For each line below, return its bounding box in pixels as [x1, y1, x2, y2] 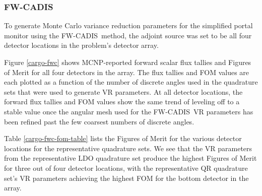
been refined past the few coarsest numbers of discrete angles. [4, 116, 194, 126]
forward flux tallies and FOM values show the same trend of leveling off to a [4, 96, 240, 107]
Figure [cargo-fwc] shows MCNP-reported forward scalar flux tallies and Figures [4, 57, 251, 67]
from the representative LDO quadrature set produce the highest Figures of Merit [4, 153, 257, 163]
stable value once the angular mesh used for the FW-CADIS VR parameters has [4, 106, 253, 116]
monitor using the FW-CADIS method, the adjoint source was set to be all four [4, 30, 252, 40]
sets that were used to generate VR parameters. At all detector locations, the [4, 86, 243, 97]
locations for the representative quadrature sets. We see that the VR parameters [4, 143, 252, 153]
